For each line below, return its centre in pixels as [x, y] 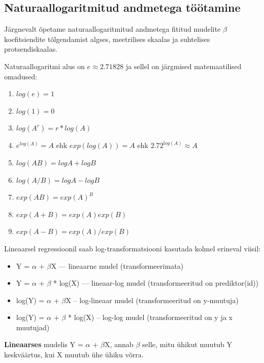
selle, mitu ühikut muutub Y [187, 344]
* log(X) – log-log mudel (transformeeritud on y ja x [150, 317]
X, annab [119, 344]
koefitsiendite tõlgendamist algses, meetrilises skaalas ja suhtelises [107, 39]
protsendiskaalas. [31, 49]
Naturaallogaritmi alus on [45, 66]
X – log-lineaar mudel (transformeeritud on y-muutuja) [152, 300]
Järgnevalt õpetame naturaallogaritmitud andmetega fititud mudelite [113, 29]
